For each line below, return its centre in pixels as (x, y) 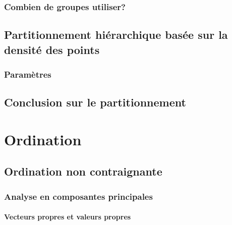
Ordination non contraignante (83, 171)
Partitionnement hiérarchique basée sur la (116, 35)
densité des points (52, 49)
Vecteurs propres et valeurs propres (68, 217)
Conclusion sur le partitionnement (95, 102)
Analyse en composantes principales (78, 196)
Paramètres (28, 74)
